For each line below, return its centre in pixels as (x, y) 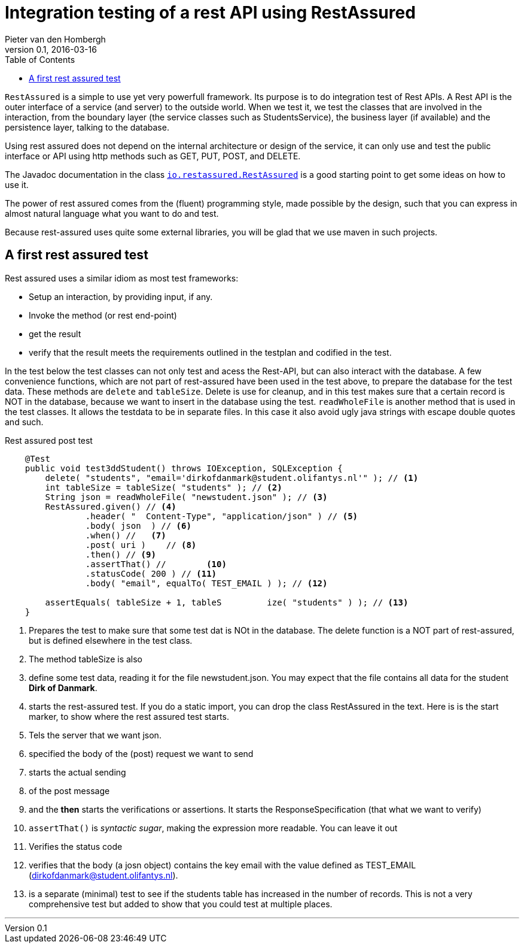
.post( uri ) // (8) (141, 545)
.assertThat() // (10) (156, 564)
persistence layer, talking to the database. (87, 127)
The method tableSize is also (86, 659)
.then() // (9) (121, 554)
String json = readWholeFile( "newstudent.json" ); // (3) (186, 497)
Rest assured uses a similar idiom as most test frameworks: (122, 278)
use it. (17, 184)
